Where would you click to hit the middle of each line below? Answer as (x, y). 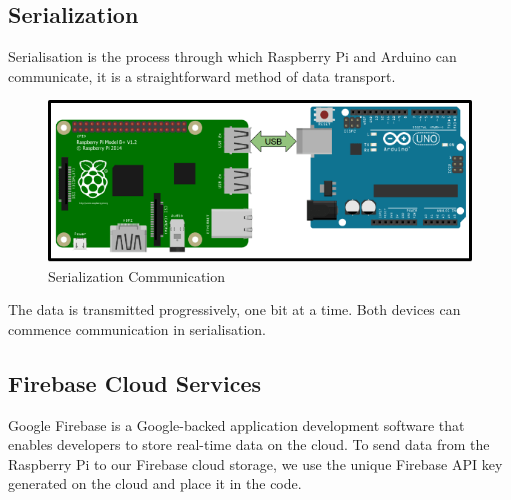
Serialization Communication (137, 275)
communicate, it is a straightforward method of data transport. (202, 75)
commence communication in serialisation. (137, 328)
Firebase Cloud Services (135, 382)
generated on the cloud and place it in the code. (155, 483)
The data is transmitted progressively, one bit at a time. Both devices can (234, 309)
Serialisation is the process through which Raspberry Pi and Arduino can (232, 56)
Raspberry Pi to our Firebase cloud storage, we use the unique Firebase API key (255, 463)
